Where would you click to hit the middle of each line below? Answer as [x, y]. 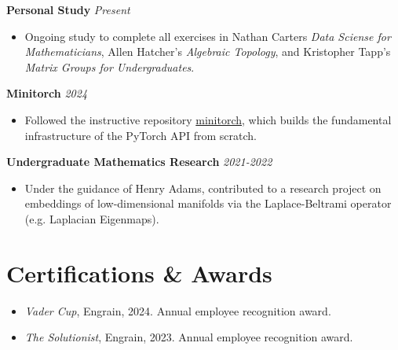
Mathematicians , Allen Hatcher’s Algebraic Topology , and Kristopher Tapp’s [208, 52]
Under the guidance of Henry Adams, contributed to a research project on [203, 188]
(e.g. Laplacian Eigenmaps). [92, 218]
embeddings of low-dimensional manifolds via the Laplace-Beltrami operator [208, 203]
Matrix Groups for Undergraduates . [110, 66]
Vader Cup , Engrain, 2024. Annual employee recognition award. [178, 310]
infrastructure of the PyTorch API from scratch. [141, 135]
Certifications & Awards [139, 273]
